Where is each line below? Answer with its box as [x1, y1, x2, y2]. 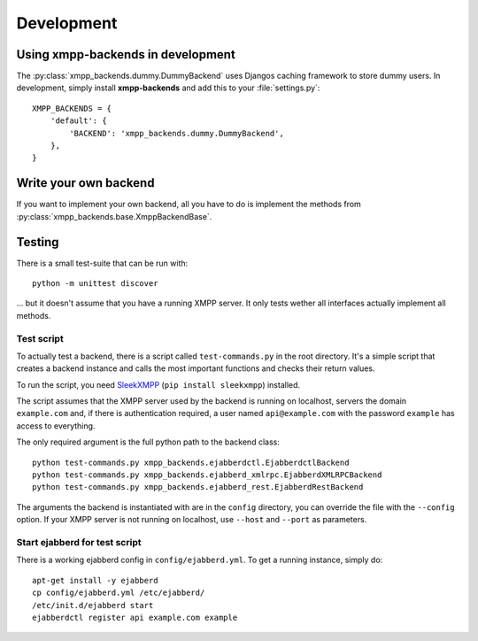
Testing [16, 235, 59, 250]
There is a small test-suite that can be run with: [16, 258, 189, 268]
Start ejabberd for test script [16, 536, 142, 548]
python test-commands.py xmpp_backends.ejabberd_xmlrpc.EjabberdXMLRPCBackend [32, 470, 382, 480]
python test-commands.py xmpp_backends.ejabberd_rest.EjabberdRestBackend [32, 483, 364, 492]
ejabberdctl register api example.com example [32, 612, 238, 622]
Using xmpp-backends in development [16, 47, 236, 62]
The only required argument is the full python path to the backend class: [16, 436, 281, 447]
